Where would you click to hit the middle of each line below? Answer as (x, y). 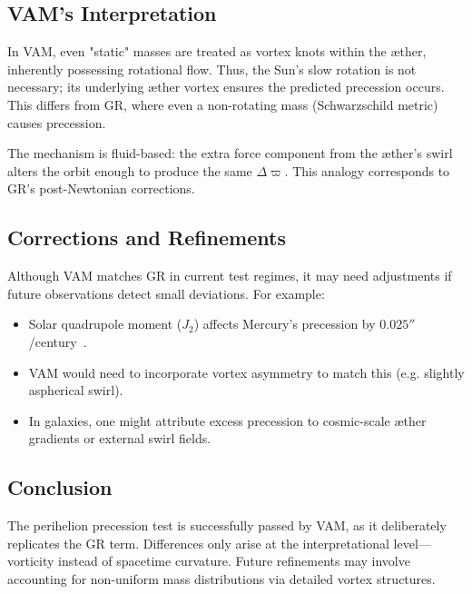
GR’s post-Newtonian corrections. (101, 188)
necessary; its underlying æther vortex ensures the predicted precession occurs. (226, 87)
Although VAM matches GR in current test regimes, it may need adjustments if (230, 276)
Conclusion (60, 487)
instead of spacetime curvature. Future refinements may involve (234, 561)
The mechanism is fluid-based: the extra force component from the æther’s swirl (230, 153)
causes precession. (57, 122)
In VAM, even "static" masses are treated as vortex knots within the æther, (217, 51)
